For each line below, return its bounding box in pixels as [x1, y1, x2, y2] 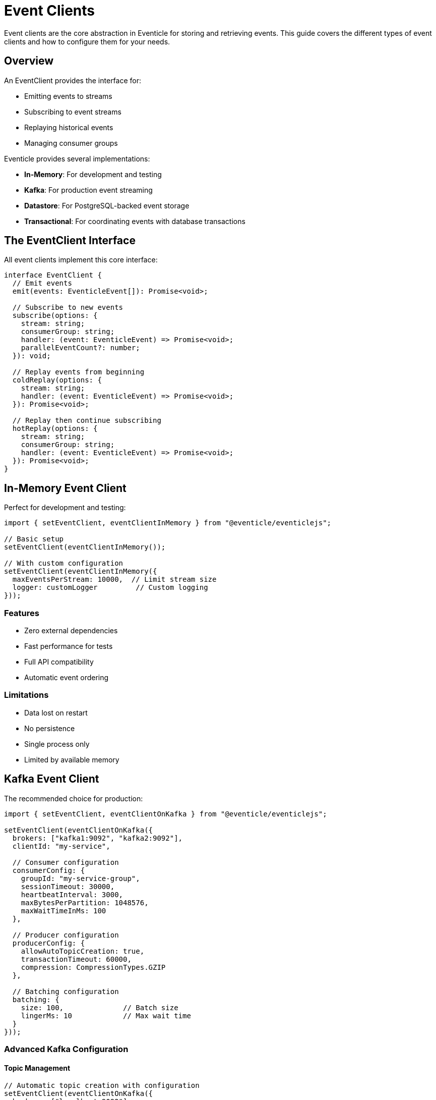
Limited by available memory [24, 755, 119, 764]
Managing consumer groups [24, 138, 118, 147]
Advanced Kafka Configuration [4, 1044, 129, 1054]
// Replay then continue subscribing [12, 416, 161, 425]
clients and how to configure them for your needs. [4, 37, 170, 46]
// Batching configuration [12, 987, 119, 996]
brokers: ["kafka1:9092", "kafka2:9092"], [12, 834, 183, 842]
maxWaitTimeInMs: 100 [21, 906, 106, 915]
